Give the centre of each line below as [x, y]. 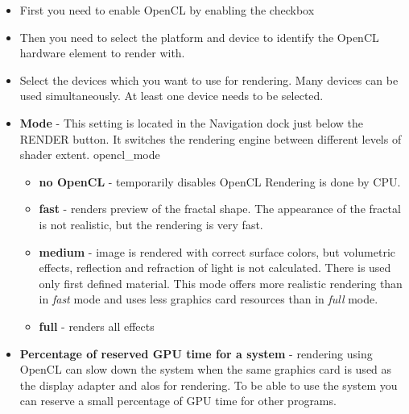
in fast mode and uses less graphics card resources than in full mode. [209, 299]
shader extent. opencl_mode [90, 155]
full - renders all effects [97, 326]
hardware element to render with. [102, 53]
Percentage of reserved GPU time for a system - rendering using [196, 353]
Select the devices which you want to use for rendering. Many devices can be [209, 79]
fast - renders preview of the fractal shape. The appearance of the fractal [220, 209]
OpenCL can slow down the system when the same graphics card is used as [206, 369]
